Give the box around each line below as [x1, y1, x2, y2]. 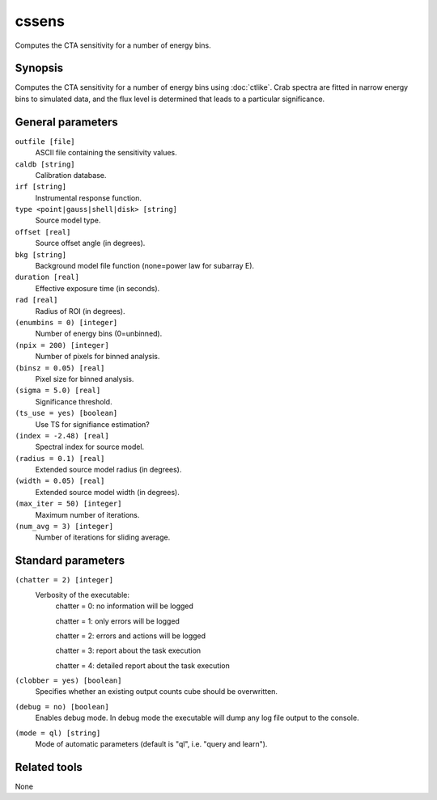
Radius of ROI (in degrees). [35, 306, 125, 315]
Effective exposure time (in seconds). [35, 283, 160, 293]
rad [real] [15, 295, 58, 305]
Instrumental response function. [35, 193, 142, 202]
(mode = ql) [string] [15, 728, 101, 738]
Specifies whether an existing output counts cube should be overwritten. [35, 687, 278, 696]
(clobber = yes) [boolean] [15, 676, 122, 685]
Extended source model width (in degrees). [35, 487, 180, 497]
